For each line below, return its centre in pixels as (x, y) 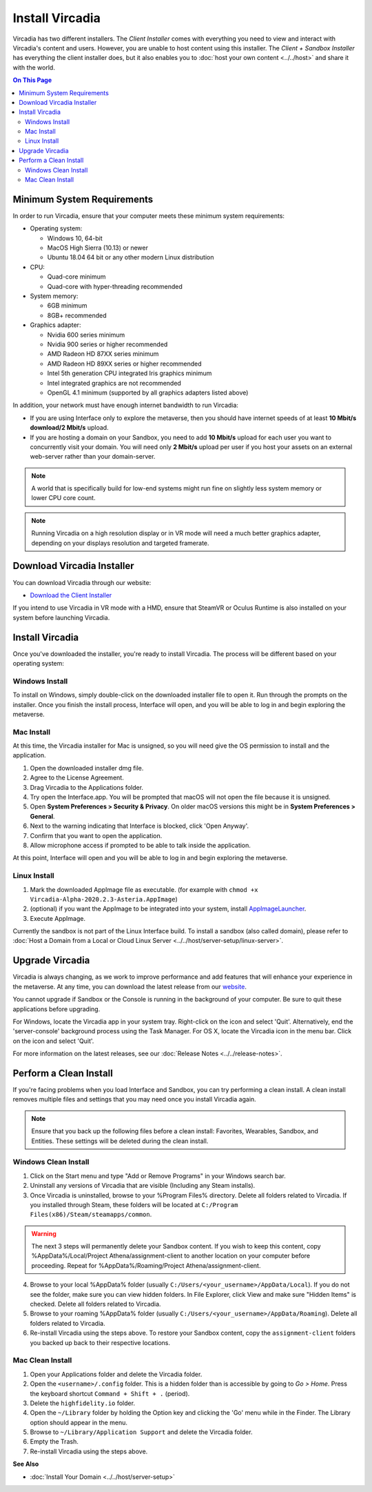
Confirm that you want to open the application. (96, 835)
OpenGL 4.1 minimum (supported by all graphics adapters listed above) (148, 392)
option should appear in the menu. (79, 1422)
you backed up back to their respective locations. (100, 1342)
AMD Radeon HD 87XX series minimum (103, 354)
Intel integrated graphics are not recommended (114, 383)
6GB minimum (67, 306)
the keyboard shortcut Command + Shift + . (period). (110, 1393)
